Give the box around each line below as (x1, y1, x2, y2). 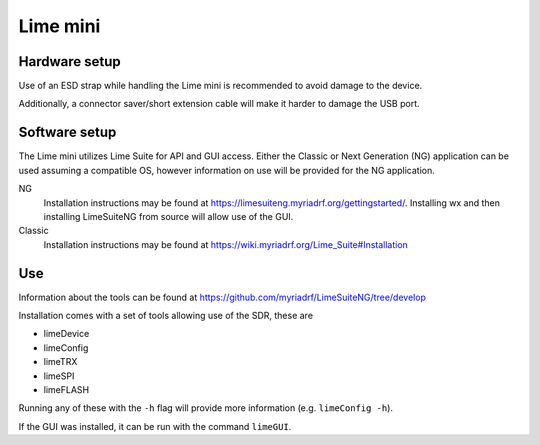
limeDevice (43, 328, 90, 340)
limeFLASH (43, 383, 90, 395)
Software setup (18, 124, 117, 141)
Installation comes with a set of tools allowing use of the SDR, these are (18, 310, 314, 321)
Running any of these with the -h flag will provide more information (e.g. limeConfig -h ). (18, 402, 394, 414)
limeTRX (43, 356, 78, 368)
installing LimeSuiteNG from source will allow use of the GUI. (43, 210, 294, 222)
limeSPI (43, 370, 75, 382)
